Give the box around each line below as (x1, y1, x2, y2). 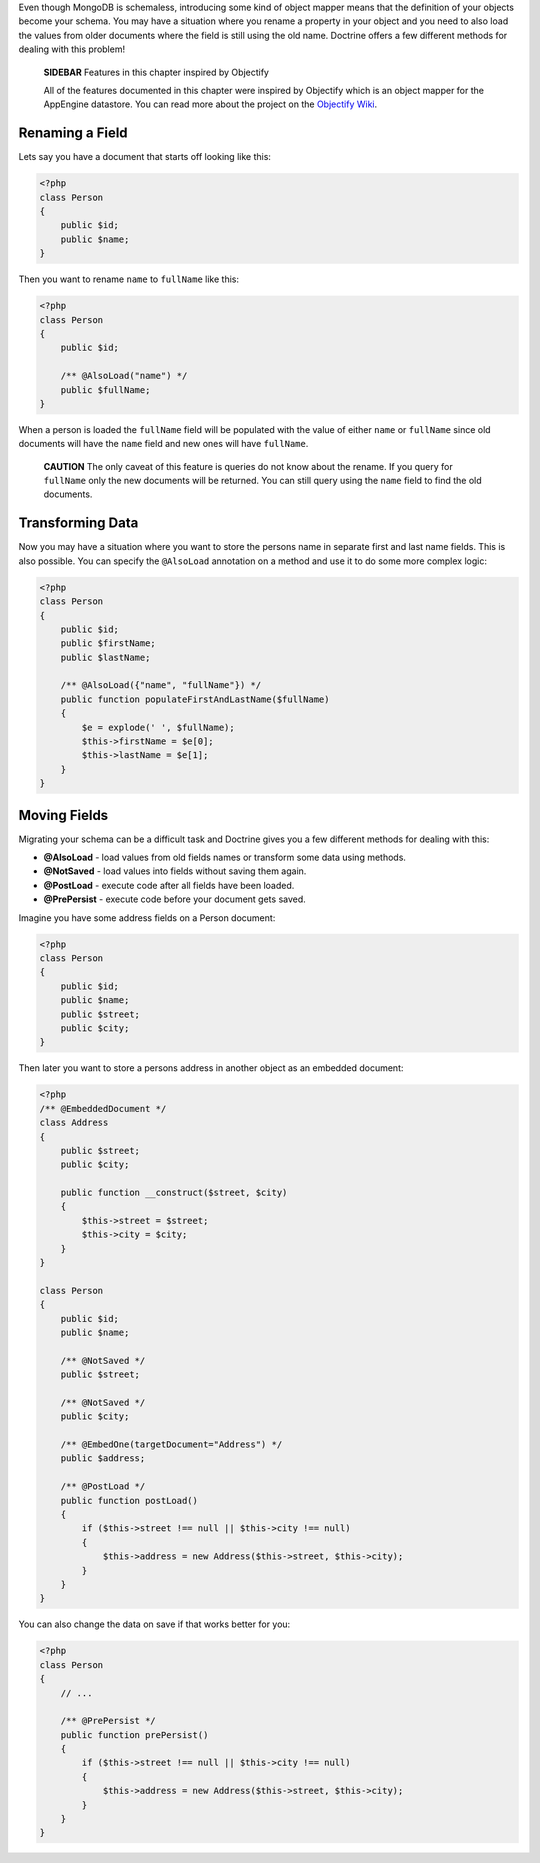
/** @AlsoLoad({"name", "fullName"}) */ (60, 680, 262, 691)
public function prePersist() (60, 1729, 209, 1740)
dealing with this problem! (18, 43, 125, 55)
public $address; (60, 1453, 146, 1464)
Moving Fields (18, 806, 109, 824)
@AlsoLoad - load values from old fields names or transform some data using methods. (43, 851, 407, 864)
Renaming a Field (18, 125, 129, 142)
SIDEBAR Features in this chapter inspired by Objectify (43, 66, 270, 78)
